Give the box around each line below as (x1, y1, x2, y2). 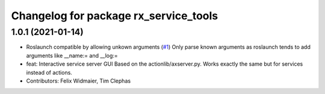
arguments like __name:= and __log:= (26, 52, 119, 59)
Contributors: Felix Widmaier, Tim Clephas (26, 77, 131, 84)
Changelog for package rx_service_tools (11, 9, 218, 22)
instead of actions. (26, 69, 72, 76)
